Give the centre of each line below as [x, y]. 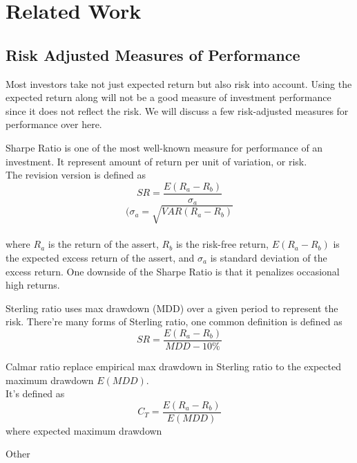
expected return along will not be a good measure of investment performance [168, 97]
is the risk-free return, [222, 244]
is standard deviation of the [269, 257]
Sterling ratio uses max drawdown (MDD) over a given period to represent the [172, 308]
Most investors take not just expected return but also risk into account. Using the [179, 83]
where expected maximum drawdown [84, 430]
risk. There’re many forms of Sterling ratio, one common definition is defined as [174, 321]
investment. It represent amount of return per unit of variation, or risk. [156, 161]
